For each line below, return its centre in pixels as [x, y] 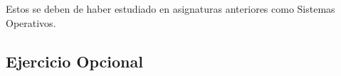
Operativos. [31, 22]
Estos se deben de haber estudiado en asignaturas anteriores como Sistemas [170, 9]
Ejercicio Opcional [74, 61]
